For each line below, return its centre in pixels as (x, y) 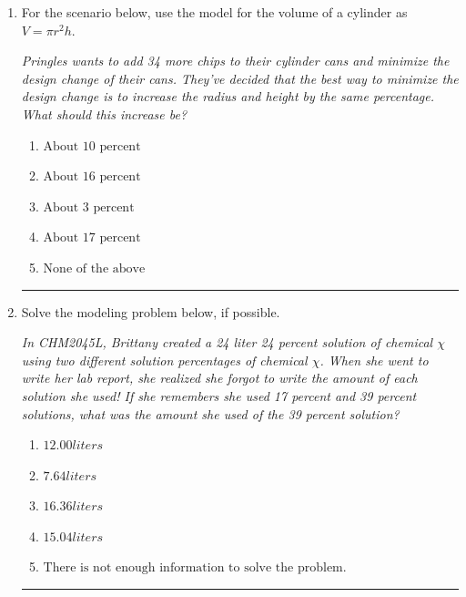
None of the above (94, 268)
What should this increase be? (104, 113)
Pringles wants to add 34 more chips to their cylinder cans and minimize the (235, 61)
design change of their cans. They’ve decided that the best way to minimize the (240, 78)
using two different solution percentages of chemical (164, 360)
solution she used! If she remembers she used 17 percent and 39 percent (219, 395)
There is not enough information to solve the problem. (195, 568)
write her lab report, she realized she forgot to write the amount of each (219, 378)
